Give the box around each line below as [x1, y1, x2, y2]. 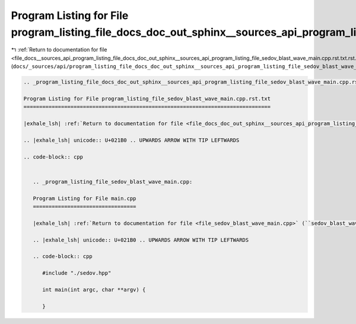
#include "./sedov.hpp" [42, 270, 112, 277]
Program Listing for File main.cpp [33, 195, 136, 202]
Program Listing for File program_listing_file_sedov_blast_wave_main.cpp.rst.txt [23, 95, 271, 102]
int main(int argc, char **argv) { [42, 286, 146, 293]
